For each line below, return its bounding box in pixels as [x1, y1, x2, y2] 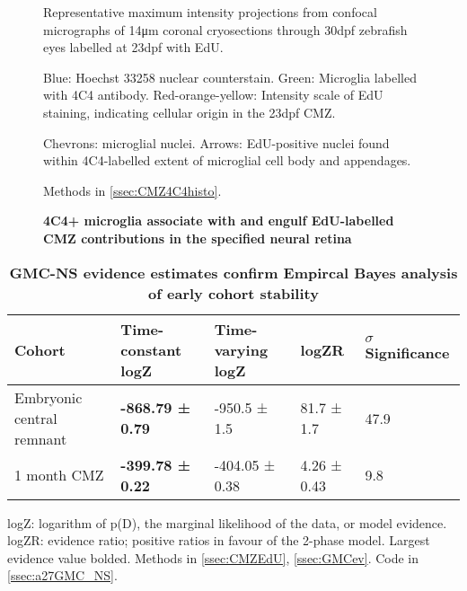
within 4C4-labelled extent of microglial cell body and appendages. [43, 151, 411, 170]
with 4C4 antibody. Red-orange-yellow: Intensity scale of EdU [43, 85, 383, 104]
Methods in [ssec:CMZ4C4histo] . [43, 181, 222, 199]
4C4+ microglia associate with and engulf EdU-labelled [43, 211, 394, 230]
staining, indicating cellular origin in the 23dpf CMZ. [43, 102, 336, 121]
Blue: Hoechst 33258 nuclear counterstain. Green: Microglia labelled [43, 67, 417, 86]
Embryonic [14, 386, 83, 408]
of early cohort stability [148, 282, 319, 304]
